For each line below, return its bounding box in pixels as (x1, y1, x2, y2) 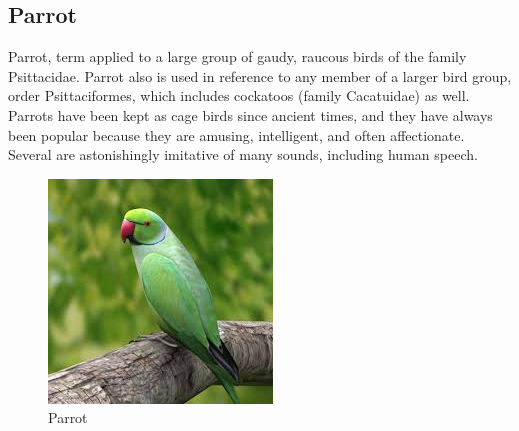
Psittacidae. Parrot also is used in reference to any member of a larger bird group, (8, 65, 512, 86)
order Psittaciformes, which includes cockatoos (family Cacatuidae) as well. (8, 85, 470, 106)
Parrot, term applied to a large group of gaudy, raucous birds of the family (8, 46, 467, 67)
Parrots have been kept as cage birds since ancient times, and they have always (8, 104, 493, 125)
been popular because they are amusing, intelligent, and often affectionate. (8, 124, 465, 145)
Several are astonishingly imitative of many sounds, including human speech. (8, 144, 478, 165)
